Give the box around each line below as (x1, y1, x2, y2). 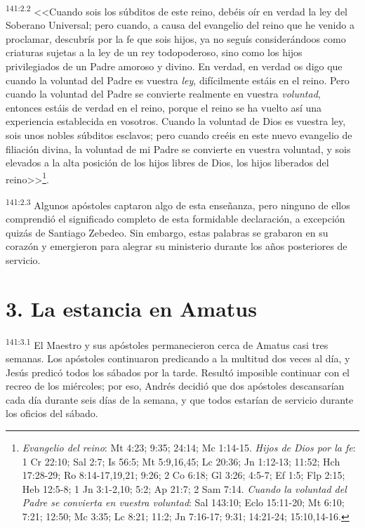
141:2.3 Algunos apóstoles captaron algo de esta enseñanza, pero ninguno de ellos (6, 196, 350, 212)
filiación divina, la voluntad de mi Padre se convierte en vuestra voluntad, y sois (6, 141, 351, 156)
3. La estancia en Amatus (6, 293, 257, 322)
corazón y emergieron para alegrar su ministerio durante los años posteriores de (6, 239, 347, 253)
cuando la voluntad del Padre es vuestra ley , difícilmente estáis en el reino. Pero (6, 72, 350, 87)
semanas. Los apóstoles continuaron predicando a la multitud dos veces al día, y (6, 351, 350, 366)
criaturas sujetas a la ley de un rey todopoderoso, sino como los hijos (6, 45, 303, 60)
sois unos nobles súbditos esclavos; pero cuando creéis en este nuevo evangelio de (6, 128, 352, 142)
